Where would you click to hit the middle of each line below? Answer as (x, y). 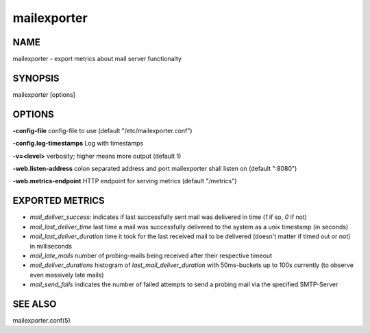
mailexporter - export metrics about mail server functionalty (97, 59)
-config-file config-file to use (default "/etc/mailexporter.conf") (102, 130)
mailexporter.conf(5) (42, 320)
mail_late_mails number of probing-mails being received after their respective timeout (151, 255)
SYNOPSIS (36, 78)
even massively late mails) (67, 275)
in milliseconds (51, 246)
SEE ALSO (35, 304)
